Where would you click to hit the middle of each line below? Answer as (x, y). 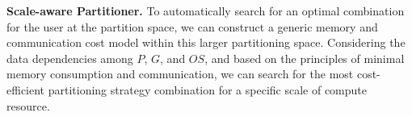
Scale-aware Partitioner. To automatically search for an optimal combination (206, 10)
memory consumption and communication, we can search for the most (180, 74)
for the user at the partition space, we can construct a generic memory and (192, 26)
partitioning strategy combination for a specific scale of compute (207, 89)
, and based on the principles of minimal (305, 58)
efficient (26, 89)
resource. (28, 105)
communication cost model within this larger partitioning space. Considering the (206, 42)
